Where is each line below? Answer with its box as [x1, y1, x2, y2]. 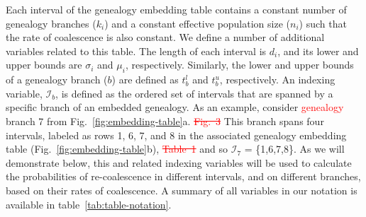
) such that [299, 16, 347, 30]
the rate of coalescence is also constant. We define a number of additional [6, 30, 325, 45]
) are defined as [111, 72, 179, 87]
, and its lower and [277, 43, 359, 58]
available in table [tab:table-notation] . [6, 197, 172, 211]
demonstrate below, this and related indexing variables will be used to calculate [6, 155, 352, 170]
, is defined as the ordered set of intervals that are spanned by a [55, 86, 333, 100]
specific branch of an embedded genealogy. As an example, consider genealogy [6, 100, 344, 115]
